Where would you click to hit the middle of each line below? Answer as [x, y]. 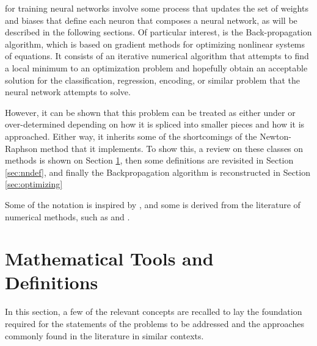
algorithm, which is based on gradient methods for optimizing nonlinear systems [155, 44]
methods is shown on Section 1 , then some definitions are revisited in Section [149, 160]
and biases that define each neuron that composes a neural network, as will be [151, 20]
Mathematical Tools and [109, 258]
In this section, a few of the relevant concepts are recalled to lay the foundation [154, 312]
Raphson [21, 148]
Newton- [275, 136]
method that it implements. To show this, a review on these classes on [172, 148]
